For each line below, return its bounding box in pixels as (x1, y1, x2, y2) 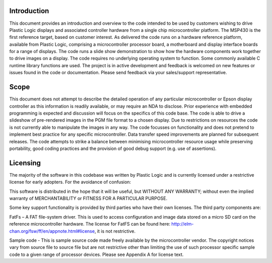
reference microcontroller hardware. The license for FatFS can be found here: (9, 221, 171, 227)
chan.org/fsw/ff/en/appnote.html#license (9, 228, 95, 234)
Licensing (9, 159, 41, 167)
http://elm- (171, 221, 194, 227)
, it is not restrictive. (94, 228, 136, 234)
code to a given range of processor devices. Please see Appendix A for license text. (9, 251, 184, 257)
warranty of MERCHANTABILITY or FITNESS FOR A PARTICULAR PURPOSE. (9, 195, 168, 201)
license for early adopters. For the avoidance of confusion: (9, 179, 131, 185)
